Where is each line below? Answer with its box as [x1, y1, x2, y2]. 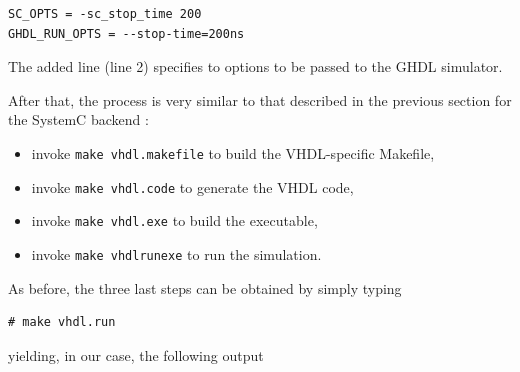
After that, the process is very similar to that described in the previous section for [8, 89, 512, 110]
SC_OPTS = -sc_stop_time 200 [8, 7, 202, 21]
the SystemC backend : [8, 109, 149, 130]
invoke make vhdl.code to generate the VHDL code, [31, 176, 354, 197]
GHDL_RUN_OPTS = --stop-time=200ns [8, 26, 245, 41]
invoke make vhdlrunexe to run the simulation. [31, 243, 322, 264]
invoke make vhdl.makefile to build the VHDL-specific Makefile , [31, 142, 435, 163]
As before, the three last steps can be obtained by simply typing [8, 277, 402, 298]
